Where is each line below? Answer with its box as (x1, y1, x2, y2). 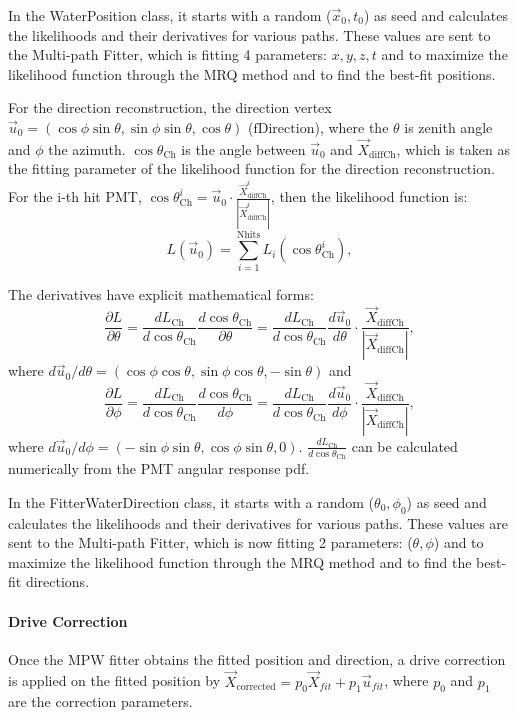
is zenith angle (404, 116, 493, 137)
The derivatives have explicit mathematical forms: (8, 284, 314, 305)
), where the (314, 116, 389, 137)
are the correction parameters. (8, 691, 193, 712)
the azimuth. (48, 138, 126, 159)
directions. (25, 571, 90, 592)
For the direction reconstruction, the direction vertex (8, 97, 332, 118)
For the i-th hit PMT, (8, 186, 142, 207)
